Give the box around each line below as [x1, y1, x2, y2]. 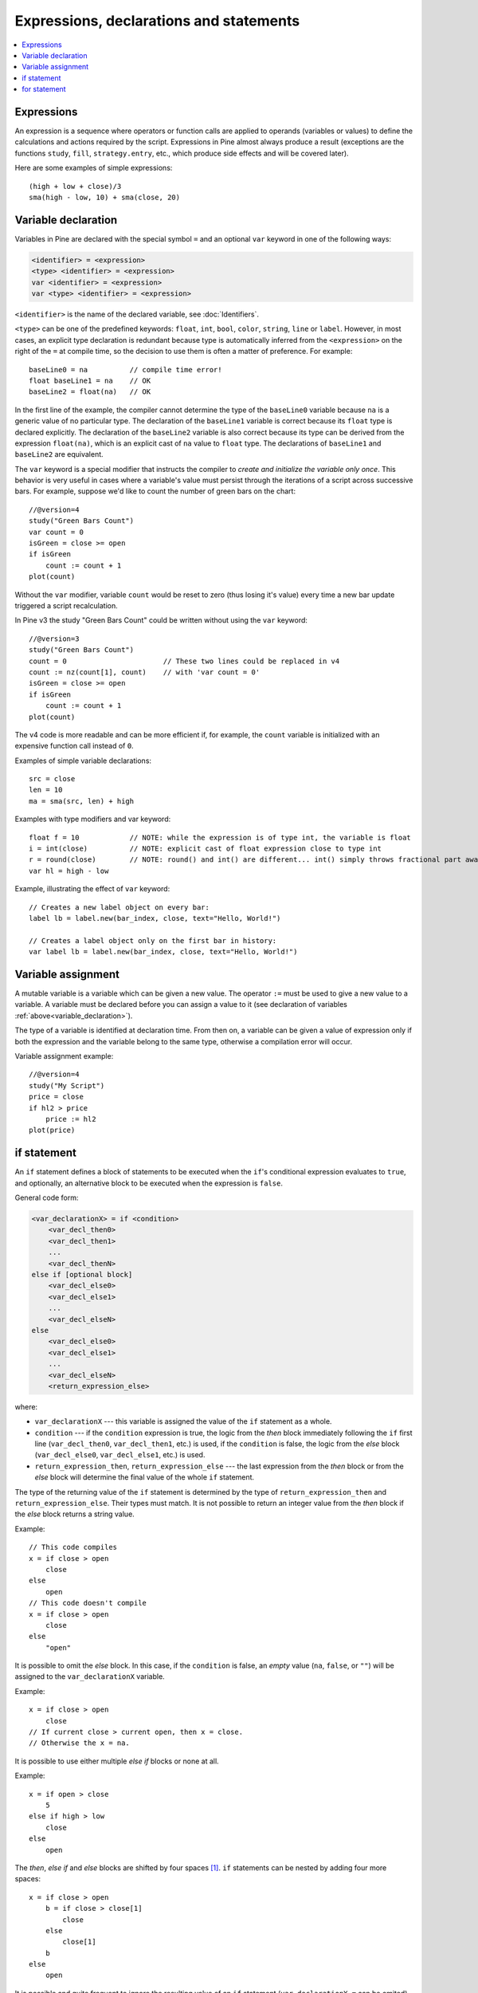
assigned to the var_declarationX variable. [14, 1672, 165, 1681]
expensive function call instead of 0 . [14, 741, 135, 751]
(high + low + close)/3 [29, 182, 122, 191]
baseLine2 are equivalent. [14, 450, 104, 459]
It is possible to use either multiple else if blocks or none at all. [14, 1756, 219, 1766]
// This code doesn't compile [29, 1598, 147, 1608]
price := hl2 [45, 1114, 96, 1123]
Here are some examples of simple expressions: [14, 163, 173, 173]
